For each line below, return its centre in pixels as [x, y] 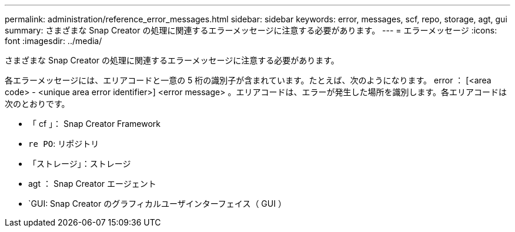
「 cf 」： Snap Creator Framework [95, 124]
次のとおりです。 [37, 104]
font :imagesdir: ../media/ [53, 41]
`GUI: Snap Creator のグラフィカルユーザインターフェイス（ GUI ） [157, 204]
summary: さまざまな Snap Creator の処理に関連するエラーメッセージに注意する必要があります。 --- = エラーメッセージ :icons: [251, 30]
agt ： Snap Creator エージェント [92, 184]
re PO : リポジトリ [64, 144]
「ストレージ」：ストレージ [80, 164]
